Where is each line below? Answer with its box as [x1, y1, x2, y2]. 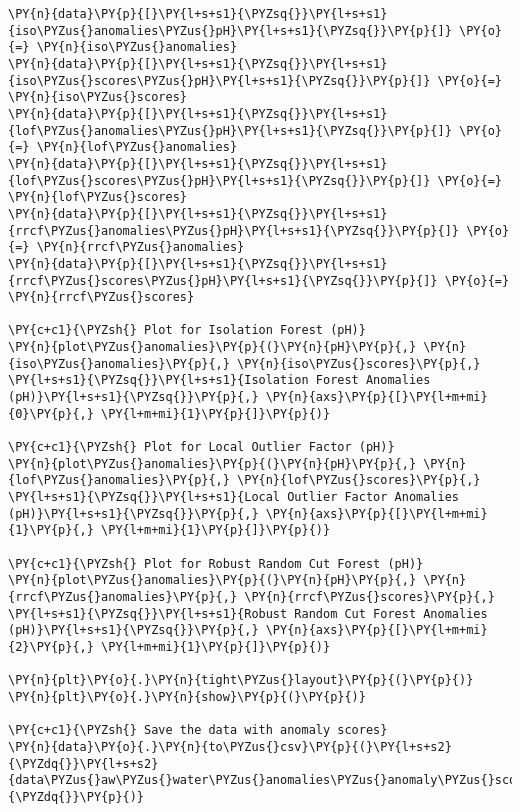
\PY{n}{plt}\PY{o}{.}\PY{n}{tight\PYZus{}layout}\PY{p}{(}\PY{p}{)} [8, 673, 474, 688]
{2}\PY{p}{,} [8, 639, 94, 654]
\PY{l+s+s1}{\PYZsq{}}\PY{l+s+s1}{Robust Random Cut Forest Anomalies [8, 606, 488, 621]
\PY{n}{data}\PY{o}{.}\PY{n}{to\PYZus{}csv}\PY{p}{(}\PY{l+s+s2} [8, 739, 452, 754]
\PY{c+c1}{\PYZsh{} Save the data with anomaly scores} [8, 723, 388, 738]
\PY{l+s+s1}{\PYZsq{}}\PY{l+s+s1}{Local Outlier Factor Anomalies [8, 490, 460, 505]
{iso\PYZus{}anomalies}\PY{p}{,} [8, 356, 230, 371]
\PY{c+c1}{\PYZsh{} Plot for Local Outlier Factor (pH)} [8, 440, 395, 455]
